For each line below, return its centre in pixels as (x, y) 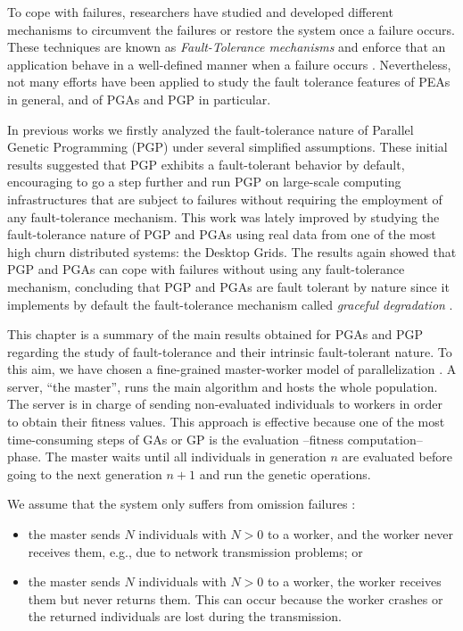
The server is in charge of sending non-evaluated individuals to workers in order (225, 404)
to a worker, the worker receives (355, 581)
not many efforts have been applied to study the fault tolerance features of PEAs (229, 82)
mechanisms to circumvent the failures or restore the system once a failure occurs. (231, 29)
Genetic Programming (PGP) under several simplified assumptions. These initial (227, 147)
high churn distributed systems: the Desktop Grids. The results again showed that (232, 251)
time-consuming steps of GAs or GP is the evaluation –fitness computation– (215, 439)
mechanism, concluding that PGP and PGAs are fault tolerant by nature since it (228, 286)
